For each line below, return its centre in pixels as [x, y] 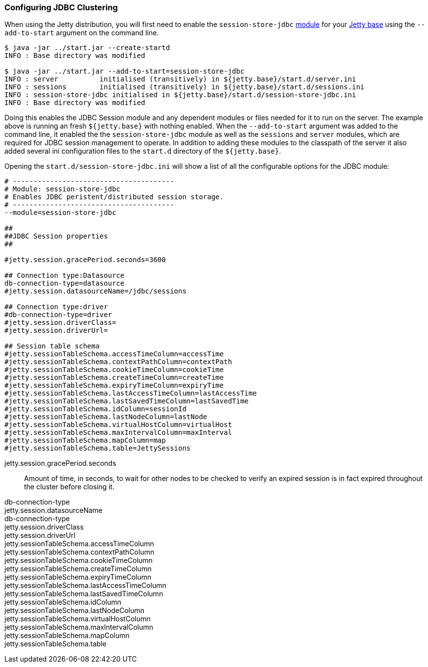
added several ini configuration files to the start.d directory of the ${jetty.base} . [143, 151]
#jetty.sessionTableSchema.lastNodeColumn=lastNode [106, 417]
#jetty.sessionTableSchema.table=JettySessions [98, 448]
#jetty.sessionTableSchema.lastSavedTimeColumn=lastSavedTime [127, 401]
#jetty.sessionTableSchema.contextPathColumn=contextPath [118, 362]
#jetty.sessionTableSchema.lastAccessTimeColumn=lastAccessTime [131, 393]
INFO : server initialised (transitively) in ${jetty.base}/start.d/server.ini [180, 79]
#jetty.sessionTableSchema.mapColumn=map [85, 440]
